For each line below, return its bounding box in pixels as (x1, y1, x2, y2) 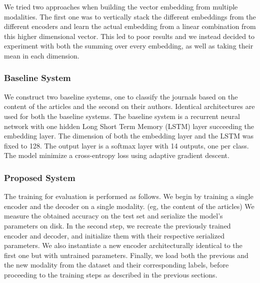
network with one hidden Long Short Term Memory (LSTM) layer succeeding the (4, 120, 254, 131)
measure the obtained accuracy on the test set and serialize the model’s (4, 210, 223, 221)
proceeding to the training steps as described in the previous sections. (4, 269, 217, 279)
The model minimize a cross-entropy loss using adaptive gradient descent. (4, 150, 229, 160)
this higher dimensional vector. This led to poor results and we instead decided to (4, 30, 255, 41)
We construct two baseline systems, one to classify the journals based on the (4, 91, 238, 101)
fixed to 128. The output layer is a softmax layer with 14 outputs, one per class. (4, 140, 249, 150)
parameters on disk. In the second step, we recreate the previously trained (4, 220, 231, 230)
